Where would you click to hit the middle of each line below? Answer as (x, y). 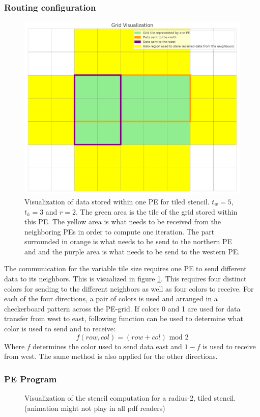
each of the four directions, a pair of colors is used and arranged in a (111, 298)
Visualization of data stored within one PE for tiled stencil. (117, 201)
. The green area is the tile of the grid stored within (157, 211)
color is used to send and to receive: (60, 329)
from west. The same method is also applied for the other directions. (111, 356)
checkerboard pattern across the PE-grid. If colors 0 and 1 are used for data (122, 308)
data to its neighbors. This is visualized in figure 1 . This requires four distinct (125, 279)
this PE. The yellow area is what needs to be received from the (123, 221)
